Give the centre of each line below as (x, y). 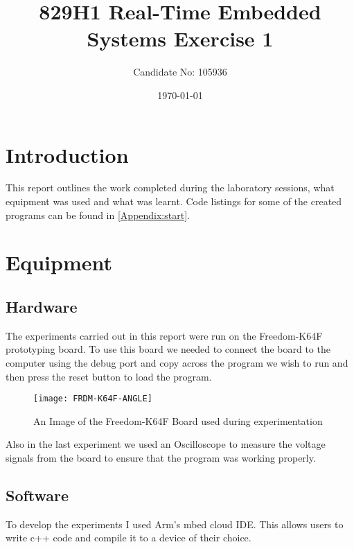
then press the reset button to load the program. (109, 376)
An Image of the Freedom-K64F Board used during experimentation (178, 420)
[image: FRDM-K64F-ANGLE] (93, 399)
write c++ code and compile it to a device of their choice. (129, 538)
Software (37, 495)
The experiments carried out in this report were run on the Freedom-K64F (164, 335)
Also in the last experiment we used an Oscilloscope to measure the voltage (166, 444)
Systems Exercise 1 (180, 38)
